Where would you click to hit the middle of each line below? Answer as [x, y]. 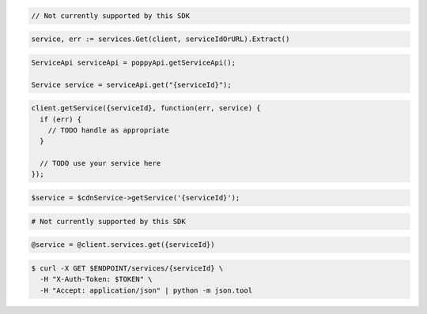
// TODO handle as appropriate [108, 130]
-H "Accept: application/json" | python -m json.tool [146, 290]
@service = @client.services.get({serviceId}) [123, 245]
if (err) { [61, 119]
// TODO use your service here [100, 163]
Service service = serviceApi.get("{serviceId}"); [132, 84]
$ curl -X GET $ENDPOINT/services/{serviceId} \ [127, 268]
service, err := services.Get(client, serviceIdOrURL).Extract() [161, 39]
